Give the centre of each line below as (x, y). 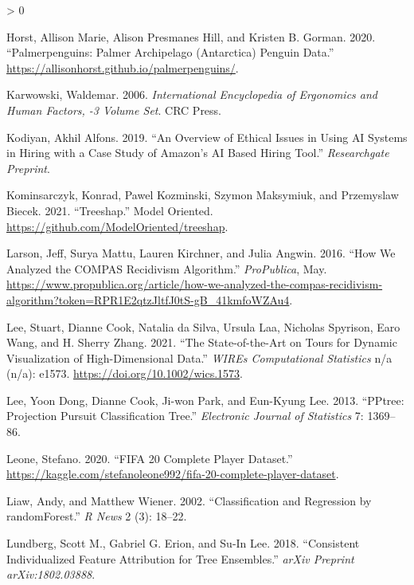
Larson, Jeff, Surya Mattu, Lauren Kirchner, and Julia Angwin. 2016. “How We (201, 253)
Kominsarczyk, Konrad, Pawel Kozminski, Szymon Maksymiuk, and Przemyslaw (203, 195)
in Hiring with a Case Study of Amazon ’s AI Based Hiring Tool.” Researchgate (198, 153)
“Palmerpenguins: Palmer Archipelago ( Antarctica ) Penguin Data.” (170, 52)
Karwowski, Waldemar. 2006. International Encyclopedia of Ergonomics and (192, 94)
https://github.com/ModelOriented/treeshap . (117, 226)
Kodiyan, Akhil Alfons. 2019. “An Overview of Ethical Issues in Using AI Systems (207, 137)
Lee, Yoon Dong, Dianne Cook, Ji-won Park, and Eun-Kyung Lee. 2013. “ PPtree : (205, 400)
